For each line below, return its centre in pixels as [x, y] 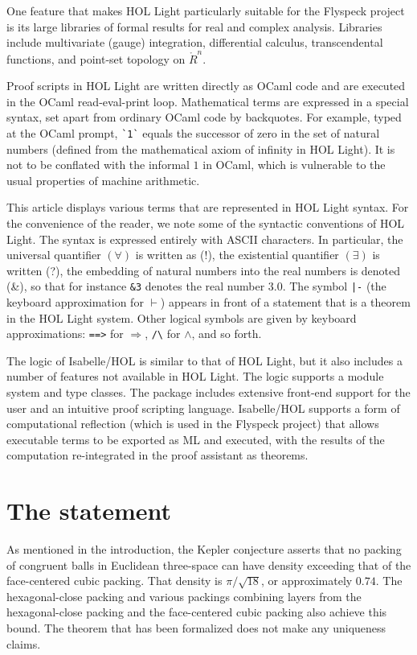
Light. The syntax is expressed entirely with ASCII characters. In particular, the [205, 239]
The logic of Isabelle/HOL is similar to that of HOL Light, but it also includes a [204, 360]
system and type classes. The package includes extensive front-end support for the [208, 391]
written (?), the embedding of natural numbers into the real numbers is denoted [204, 270]
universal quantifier [54, 255]
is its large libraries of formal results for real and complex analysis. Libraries [194, 26]
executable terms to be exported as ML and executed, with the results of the [196, 439]
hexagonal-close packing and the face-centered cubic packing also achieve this [197, 612]
